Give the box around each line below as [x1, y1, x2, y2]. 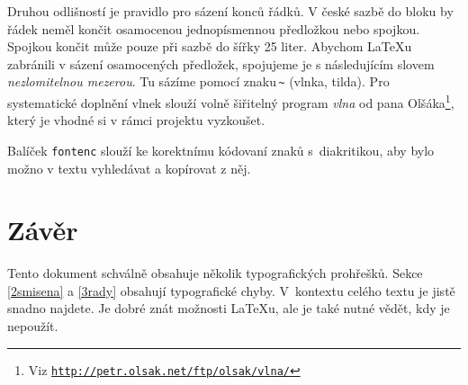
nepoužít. [7, 317, 58, 336]
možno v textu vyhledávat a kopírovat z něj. [7, 158, 251, 177]
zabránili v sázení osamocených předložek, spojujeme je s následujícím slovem [7, 54, 435, 73]
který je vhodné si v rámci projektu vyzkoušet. [7, 111, 265, 130]
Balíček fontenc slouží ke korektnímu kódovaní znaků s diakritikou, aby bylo [7, 140, 435, 159]
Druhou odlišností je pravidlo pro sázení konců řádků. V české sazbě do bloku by [7, 2, 454, 20]
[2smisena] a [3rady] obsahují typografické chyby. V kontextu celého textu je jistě [7, 281, 455, 300]
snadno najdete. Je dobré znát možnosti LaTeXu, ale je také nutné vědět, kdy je [7, 299, 450, 318]
